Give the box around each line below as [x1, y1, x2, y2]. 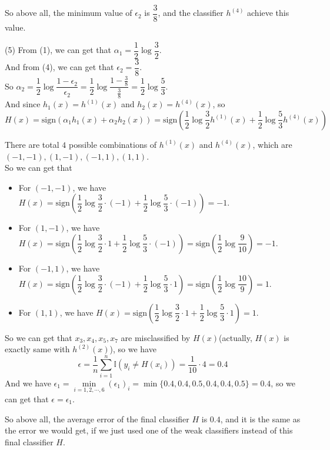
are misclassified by [121, 331, 191, 343]
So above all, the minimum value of [5, 6, 132, 19]
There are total [5, 138, 59, 150]
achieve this [247, 6, 289, 19]
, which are [252, 138, 292, 150]
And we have [5, 376, 51, 389]
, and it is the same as [220, 412, 301, 425]
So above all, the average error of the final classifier [5, 412, 189, 425]
